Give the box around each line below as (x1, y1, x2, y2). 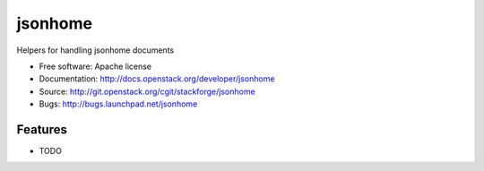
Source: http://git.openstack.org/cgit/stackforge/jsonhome (39, 86, 255, 97)
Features (16, 122, 67, 137)
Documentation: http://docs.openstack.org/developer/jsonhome (39, 73, 275, 84)
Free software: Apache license (39, 61, 152, 72)
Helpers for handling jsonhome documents (16, 45, 175, 56)
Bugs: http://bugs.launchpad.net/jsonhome (39, 98, 198, 109)
